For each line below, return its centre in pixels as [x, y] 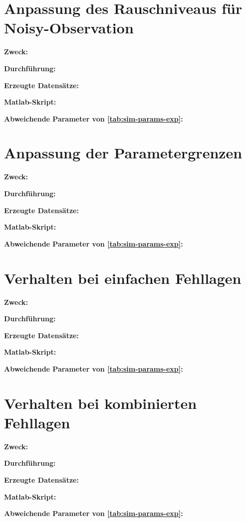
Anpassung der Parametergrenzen [123, 153]
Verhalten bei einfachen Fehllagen [123, 278]
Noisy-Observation [69, 28]
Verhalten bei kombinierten [101, 403]
